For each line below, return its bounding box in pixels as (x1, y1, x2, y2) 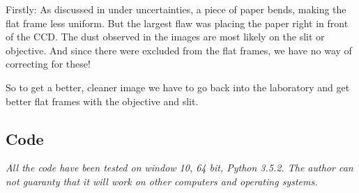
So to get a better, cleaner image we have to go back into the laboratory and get (6, 79, 350, 94)
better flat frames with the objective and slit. (6, 93, 199, 108)
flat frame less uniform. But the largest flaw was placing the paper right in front (6, 15, 349, 30)
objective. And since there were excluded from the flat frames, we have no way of (6, 43, 352, 57)
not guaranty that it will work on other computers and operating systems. (6, 173, 318, 188)
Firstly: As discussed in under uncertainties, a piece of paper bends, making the (6, 2, 346, 16)
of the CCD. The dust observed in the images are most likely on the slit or (6, 29, 325, 44)
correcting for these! (6, 56, 91, 71)
